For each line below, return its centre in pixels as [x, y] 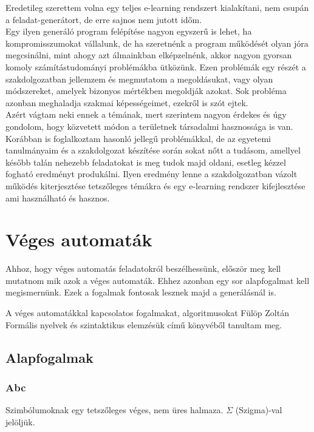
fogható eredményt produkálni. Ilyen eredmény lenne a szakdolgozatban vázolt [152, 174]
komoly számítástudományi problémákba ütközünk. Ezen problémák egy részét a [156, 66]
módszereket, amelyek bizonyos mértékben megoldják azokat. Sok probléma [146, 91]
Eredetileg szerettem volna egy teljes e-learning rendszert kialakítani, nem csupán [157, 7]
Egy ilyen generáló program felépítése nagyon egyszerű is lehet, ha [129, 31]
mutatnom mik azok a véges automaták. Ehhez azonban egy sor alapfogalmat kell [158, 280]
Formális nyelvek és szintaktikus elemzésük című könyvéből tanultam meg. [144, 324]
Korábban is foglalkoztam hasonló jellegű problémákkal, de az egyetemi [138, 138]
